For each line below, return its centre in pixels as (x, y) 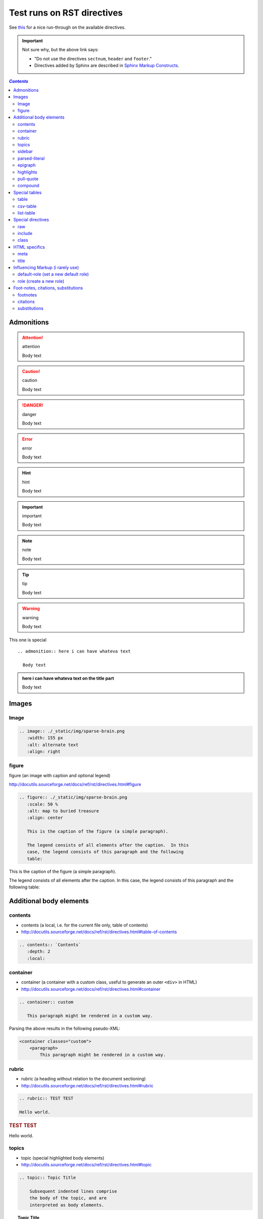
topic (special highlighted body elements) (63, 1158)
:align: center (45, 818)
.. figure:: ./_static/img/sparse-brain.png (73, 797)
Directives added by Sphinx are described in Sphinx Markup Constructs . (107, 65)
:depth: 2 (39, 952)
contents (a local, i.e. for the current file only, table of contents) (85, 925)
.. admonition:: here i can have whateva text (74, 651)
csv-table (27, 206)
